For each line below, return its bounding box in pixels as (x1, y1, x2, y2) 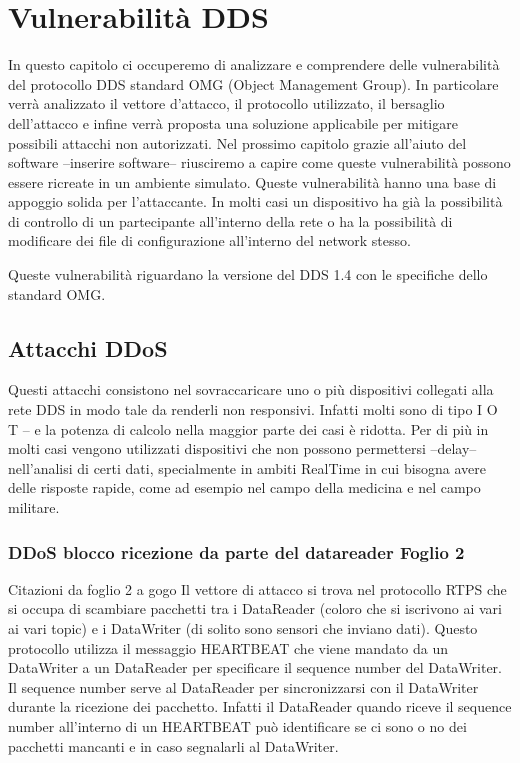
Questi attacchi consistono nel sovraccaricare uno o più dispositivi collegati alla (8, 379, 494, 400)
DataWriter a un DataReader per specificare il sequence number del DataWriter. (8, 657, 502, 678)
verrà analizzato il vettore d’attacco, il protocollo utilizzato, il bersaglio (8, 93, 445, 114)
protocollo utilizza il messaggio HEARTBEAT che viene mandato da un (8, 637, 449, 658)
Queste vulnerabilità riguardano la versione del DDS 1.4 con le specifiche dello (8, 264, 488, 285)
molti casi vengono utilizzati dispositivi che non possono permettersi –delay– (8, 438, 477, 459)
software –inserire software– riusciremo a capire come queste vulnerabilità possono (8, 152, 511, 173)
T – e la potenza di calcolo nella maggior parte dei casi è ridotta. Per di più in (8, 418, 489, 439)
